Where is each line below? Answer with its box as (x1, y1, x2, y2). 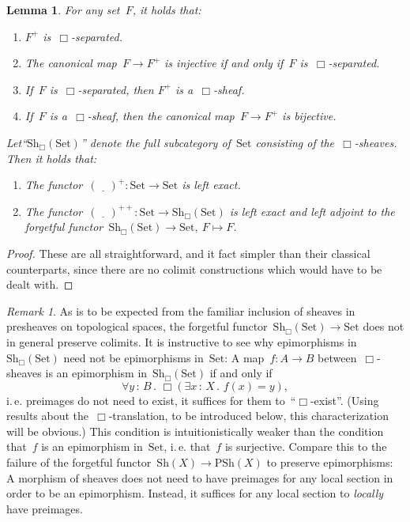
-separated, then (77, 81, 154, 97)
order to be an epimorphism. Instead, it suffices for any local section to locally (6, 485, 384, 501)
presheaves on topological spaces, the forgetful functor (6, 318, 268, 335)
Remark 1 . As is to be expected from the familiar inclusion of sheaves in (6, 302, 355, 319)
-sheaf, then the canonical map (87, 108, 235, 124)
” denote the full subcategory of (80, 134, 231, 150)
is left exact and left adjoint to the (229, 202, 395, 219)
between (318, 349, 357, 365)
